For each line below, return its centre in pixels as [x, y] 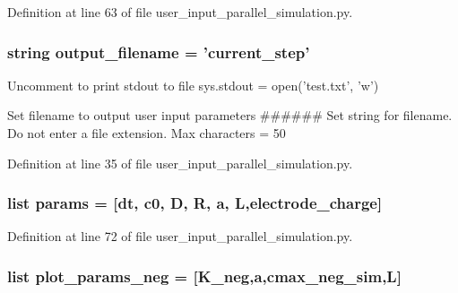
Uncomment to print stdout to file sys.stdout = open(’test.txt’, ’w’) [193, 85]
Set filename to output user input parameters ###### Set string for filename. [230, 115]
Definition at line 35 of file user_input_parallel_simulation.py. [180, 163]
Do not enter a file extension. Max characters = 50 [147, 133]
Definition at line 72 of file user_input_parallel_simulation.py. [180, 236]
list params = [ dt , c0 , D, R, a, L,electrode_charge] [195, 203]
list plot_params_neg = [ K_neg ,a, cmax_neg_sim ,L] [204, 276]
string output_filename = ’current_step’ [159, 52]
